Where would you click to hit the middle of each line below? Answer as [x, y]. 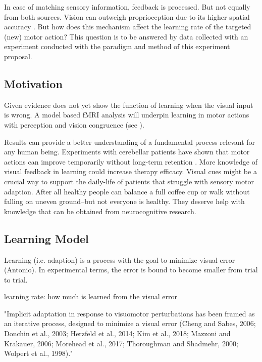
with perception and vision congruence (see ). [74, 124]
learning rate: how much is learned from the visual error [91, 296]
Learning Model [46, 238]
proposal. [18, 56]
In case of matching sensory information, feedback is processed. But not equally [127, 7]
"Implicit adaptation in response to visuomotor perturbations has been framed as [129, 313]
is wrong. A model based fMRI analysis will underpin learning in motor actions [127, 115]
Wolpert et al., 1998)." [39, 353]
